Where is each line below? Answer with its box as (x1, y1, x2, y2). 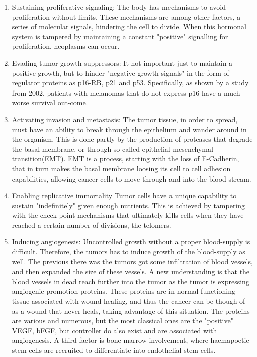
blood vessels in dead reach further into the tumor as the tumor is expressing (12, 276, 249, 286)
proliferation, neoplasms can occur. (12, 41, 120, 51)
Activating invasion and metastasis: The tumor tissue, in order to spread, (12, 114, 238, 124)
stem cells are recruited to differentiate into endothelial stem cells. (12, 345, 216, 355)
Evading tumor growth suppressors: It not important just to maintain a (12, 57, 233, 68)
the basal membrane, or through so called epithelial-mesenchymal (12, 143, 213, 154)
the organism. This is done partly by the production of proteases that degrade (12, 134, 253, 144)
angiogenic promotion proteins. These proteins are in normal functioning (12, 286, 235, 296)
